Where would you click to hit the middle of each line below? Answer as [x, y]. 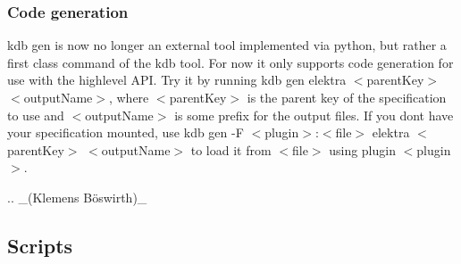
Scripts [40, 245]
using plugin [362, 149]
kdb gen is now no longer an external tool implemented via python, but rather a [227, 45]
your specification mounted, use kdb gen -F [126, 132]
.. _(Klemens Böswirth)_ [77, 197]
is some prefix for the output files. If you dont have [314, 115]
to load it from [231, 149]
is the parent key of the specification [347, 97]
